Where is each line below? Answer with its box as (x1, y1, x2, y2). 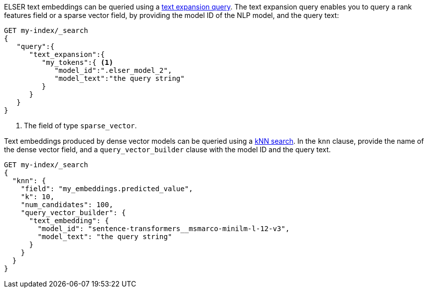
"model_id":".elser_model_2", (54, 66, 172, 74)
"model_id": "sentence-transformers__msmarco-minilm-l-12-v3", (37, 225, 290, 233)
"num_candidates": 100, (20, 201, 114, 209)
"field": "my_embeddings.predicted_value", (20, 185, 193, 193)
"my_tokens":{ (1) (41, 58, 114, 66)
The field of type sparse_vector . (24, 121, 137, 130)
